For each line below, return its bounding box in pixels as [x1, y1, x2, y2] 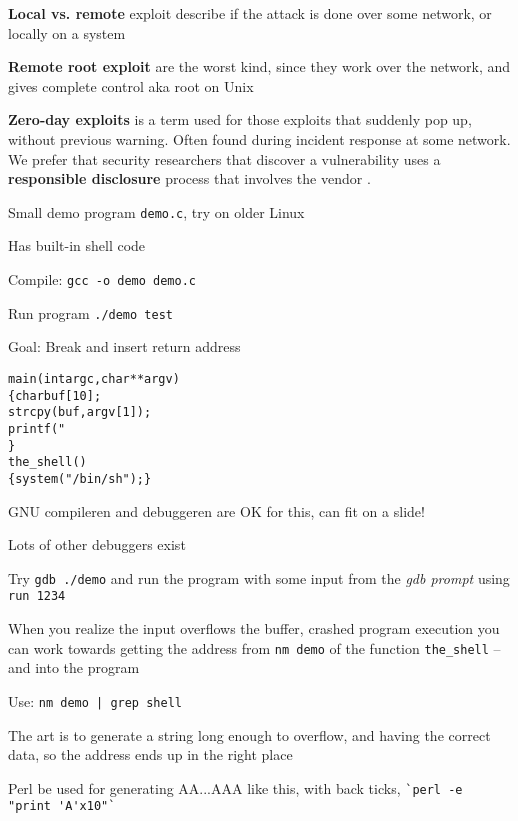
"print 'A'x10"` [8, 799, 116, 814]
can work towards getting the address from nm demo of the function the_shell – [8, 637, 501, 658]
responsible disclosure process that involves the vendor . [8, 168, 371, 189]
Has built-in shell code [8, 235, 146, 256]
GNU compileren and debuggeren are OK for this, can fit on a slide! [8, 500, 425, 521]
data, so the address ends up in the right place [8, 744, 293, 765]
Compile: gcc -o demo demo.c [8, 269, 196, 289]
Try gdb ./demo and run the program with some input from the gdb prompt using [8, 567, 510, 588]
